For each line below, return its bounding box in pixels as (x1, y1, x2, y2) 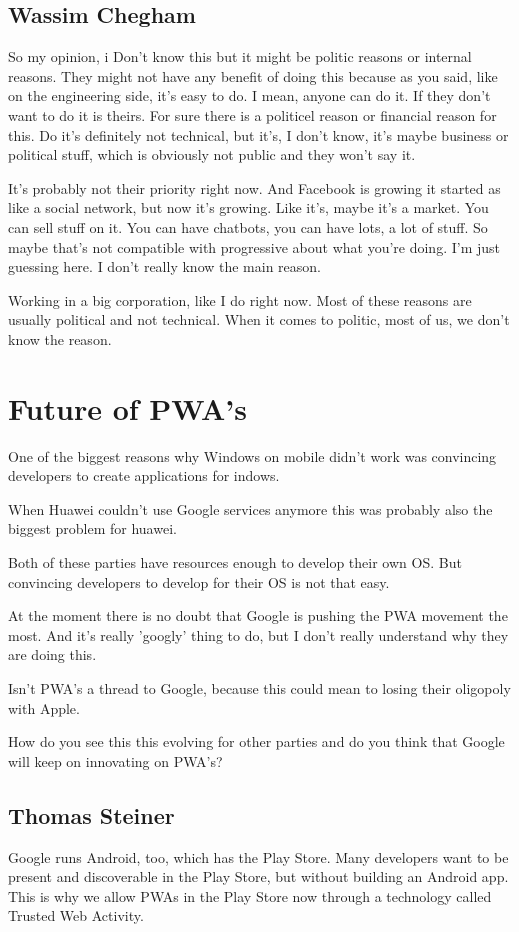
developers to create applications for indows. (8, 465, 280, 486)
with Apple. (8, 697, 80, 718)
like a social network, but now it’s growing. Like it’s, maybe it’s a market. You (8, 197, 489, 218)
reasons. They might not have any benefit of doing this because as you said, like (8, 65, 498, 86)
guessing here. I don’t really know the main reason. (8, 256, 322, 277)
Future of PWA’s (8, 387, 247, 428)
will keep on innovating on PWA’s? (8, 750, 223, 771)
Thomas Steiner (8, 799, 175, 830)
